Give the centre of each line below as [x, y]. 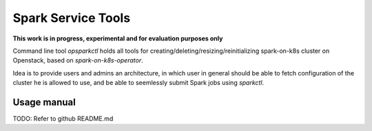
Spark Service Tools [72, 18]
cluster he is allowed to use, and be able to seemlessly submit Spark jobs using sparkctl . [138, 83]
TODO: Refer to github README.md [63, 119]
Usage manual [44, 102]
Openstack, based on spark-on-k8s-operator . [78, 60]
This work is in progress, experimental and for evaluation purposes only [118, 38]
